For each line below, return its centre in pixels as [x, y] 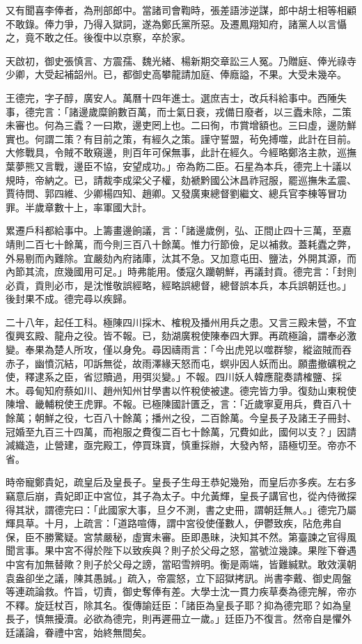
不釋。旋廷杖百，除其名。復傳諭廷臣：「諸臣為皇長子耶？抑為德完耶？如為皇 [179, 605]
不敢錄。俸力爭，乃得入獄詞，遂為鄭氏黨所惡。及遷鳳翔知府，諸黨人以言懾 [176, 23]
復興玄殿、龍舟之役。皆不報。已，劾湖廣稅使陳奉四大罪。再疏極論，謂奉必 [176, 336]
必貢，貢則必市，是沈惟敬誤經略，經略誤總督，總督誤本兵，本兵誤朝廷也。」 [179, 285]
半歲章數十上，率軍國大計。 [88, 207]
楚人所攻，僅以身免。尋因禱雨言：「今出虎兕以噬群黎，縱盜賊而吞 [203, 350]
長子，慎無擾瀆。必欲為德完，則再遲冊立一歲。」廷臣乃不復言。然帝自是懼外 [179, 619]
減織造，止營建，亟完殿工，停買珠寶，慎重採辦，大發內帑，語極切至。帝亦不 [181, 445]
